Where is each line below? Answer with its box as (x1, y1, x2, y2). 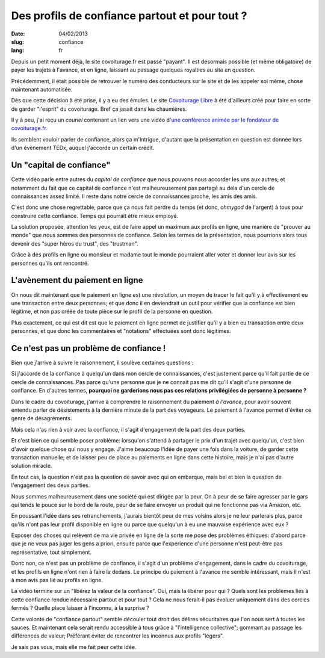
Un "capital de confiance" (11, 160, 111, 170)
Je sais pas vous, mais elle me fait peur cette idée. (11, 643, 137, 650)
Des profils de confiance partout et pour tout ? (11, 9, 247, 22)
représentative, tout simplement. (11, 548, 92, 556)
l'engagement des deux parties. (11, 482, 90, 489)
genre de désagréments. (11, 415, 72, 422)
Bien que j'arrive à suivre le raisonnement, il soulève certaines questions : (11, 359, 194, 367)
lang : (11, 47, 25, 54)
